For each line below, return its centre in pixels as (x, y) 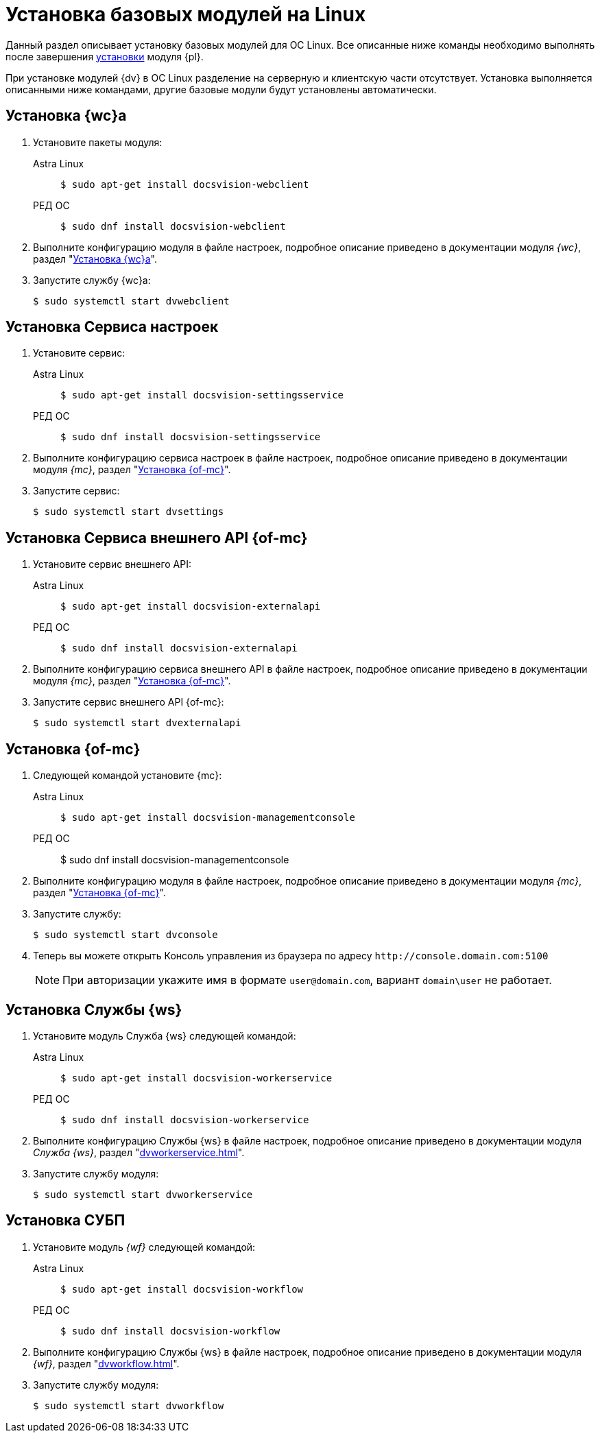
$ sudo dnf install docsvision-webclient (173, 226)
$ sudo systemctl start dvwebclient (131, 301)
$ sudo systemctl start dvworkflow (129, 1405)
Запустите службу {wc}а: (92, 280)
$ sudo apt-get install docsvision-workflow (182, 1289)
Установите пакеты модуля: (98, 142)
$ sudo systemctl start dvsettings (129, 512)
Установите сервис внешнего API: (112, 564)
